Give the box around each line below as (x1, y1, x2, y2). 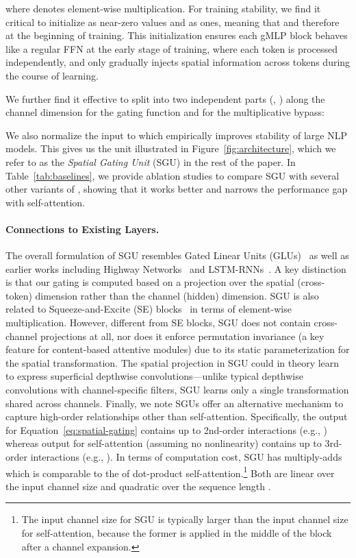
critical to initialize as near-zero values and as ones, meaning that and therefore (5, 14, 340, 29)
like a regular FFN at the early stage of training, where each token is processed (5, 41, 338, 56)
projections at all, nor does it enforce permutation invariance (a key (40, 328, 325, 343)
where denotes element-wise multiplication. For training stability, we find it (5, 1, 321, 15)
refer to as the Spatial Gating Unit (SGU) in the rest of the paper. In (5, 154, 296, 169)
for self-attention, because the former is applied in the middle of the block (21, 526, 332, 540)
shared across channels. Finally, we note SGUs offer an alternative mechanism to (5, 396, 344, 410)
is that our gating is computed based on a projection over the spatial (5, 275, 294, 289)
